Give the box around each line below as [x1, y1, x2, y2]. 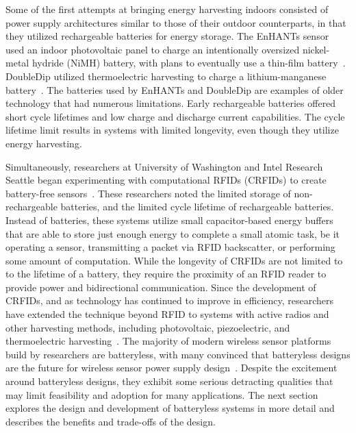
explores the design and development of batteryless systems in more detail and [5, 401, 335, 415]
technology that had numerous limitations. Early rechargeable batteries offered [5, 96, 336, 110]
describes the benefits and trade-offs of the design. [5, 414, 216, 428]
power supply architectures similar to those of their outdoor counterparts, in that [5, 15, 346, 29]
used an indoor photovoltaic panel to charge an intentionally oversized [5, 42, 300, 56]
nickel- [302, 42, 330, 56]
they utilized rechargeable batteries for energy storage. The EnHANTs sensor [5, 29, 329, 43]
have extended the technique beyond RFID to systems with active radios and [5, 307, 329, 321]
